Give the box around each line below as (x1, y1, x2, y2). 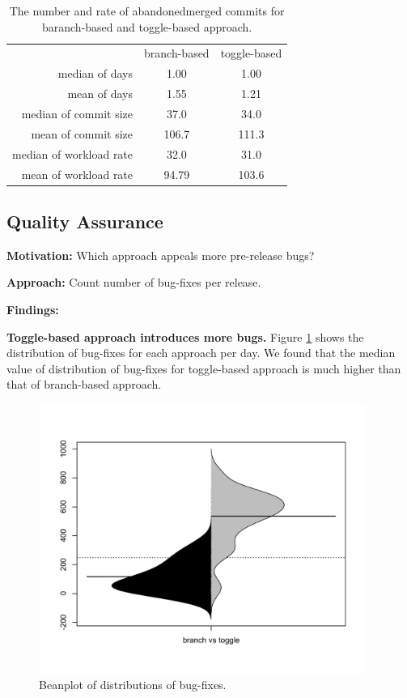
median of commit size (21, 104, 134, 121)
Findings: (6, 300, 59, 317)
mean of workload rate (21, 165, 134, 182)
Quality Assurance (6, 208, 163, 233)
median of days (57, 65, 134, 82)
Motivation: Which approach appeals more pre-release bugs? (6, 246, 315, 263)
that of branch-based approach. (6, 376, 162, 393)
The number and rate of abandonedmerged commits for (9, 2, 285, 19)
